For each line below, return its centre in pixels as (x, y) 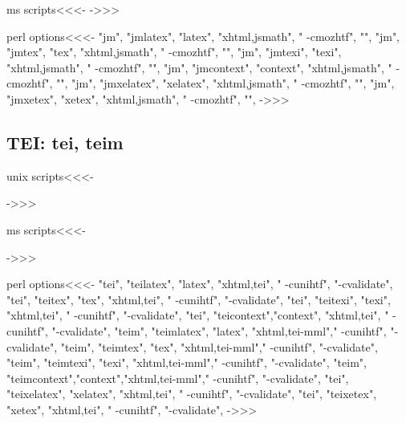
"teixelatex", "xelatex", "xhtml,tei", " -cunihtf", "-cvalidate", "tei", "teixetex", (192, 394)
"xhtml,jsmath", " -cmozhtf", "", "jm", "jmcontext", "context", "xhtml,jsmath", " (199, 67)
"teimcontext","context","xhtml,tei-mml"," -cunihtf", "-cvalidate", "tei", (178, 378)
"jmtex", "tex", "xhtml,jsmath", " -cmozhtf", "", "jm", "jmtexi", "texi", (174, 52)
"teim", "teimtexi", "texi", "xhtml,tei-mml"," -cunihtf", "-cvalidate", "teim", (187, 362)
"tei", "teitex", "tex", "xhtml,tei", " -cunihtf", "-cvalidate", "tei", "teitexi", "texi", (199, 299)
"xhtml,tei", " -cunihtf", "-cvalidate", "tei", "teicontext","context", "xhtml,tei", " (198, 315)
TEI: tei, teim (65, 142)
